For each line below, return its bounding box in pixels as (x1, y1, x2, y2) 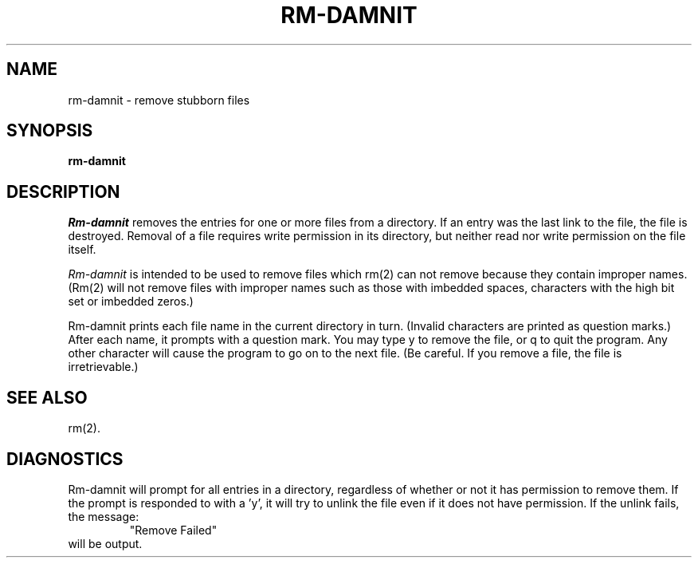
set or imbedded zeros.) (68, 294, 194, 309)
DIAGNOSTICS (6, 448, 124, 469)
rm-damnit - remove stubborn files (68, 93, 250, 107)
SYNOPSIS (6, 120, 93, 141)
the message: (68, 509, 139, 523)
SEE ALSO (6, 387, 88, 408)
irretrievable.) (68, 360, 139, 374)
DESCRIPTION (6, 181, 120, 202)
